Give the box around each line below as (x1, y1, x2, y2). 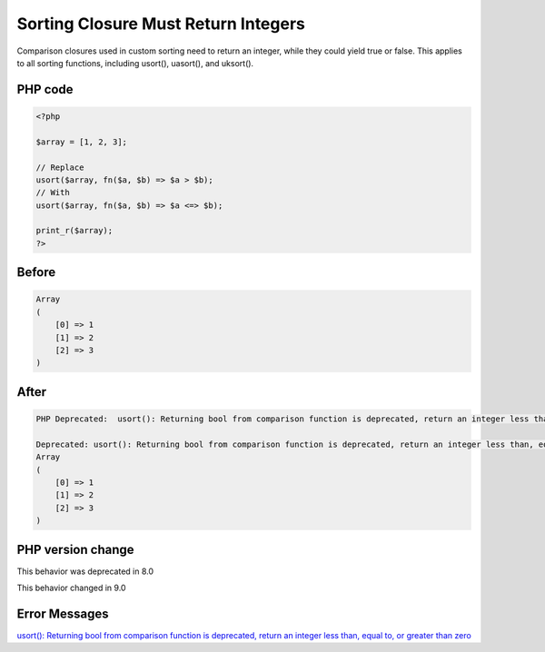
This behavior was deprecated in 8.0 (16, 566, 154, 577)
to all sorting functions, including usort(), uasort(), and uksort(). (16, 57, 254, 68)
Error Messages (16, 606, 109, 621)
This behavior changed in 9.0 (16, 582, 126, 593)
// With (35, 187, 70, 198)
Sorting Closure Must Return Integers (16, 14, 306, 34)
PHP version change (16, 541, 135, 558)
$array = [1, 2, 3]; (35, 136, 127, 147)
